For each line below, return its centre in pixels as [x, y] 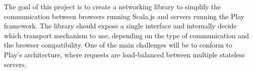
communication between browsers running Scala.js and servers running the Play [124, 16]
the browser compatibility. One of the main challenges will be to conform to [118, 45]
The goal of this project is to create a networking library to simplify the [112, 6]
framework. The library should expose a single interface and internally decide [120, 26]
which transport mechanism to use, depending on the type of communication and [126, 35]
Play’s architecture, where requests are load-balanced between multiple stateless [125, 54]
